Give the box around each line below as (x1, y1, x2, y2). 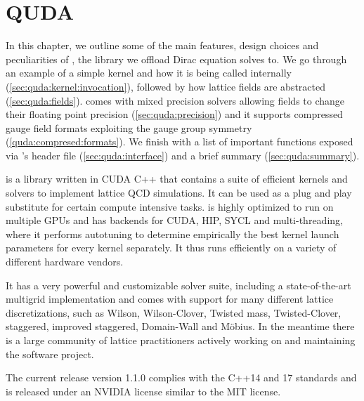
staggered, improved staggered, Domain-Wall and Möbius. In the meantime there (6, 319, 355, 334)
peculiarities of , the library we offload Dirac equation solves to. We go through (6, 51, 347, 66)
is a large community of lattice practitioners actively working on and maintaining (6, 333, 356, 347)
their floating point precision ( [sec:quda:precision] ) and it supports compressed (6, 107, 343, 121)
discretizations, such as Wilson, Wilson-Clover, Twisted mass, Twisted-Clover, (6, 305, 342, 320)
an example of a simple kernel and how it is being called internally (6, 65, 292, 80)
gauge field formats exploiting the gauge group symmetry (6, 120, 252, 135)
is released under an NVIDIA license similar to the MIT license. (6, 383, 281, 398)
